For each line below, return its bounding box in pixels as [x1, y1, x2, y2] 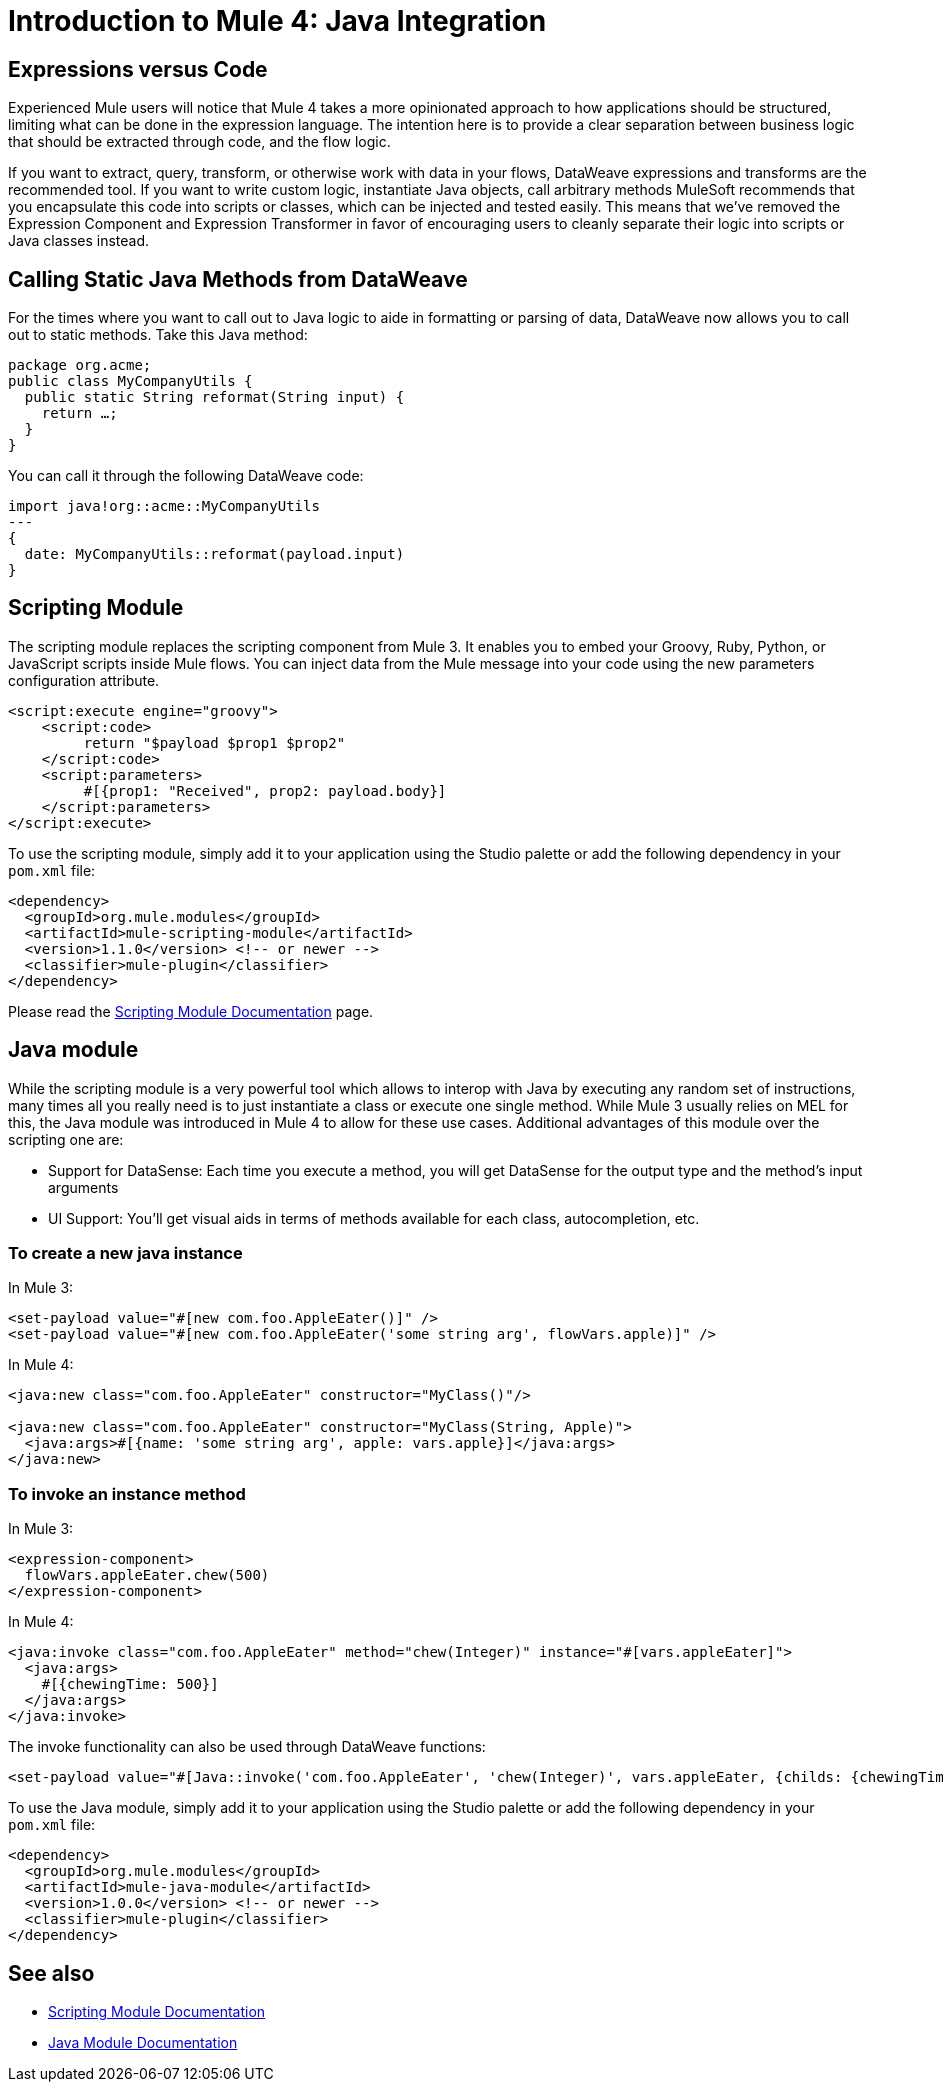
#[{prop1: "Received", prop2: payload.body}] [83, 782, 447, 799]
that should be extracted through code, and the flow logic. [8, 133, 391, 151]
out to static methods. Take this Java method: [8, 326, 308, 344]
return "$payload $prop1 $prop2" [83, 734, 346, 751]
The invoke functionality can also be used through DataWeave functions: [8, 1738, 486, 1756]
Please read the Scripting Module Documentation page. [8, 1002, 374, 1020]
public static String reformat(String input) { [24, 389, 405, 406]
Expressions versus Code [8, 56, 268, 82]
